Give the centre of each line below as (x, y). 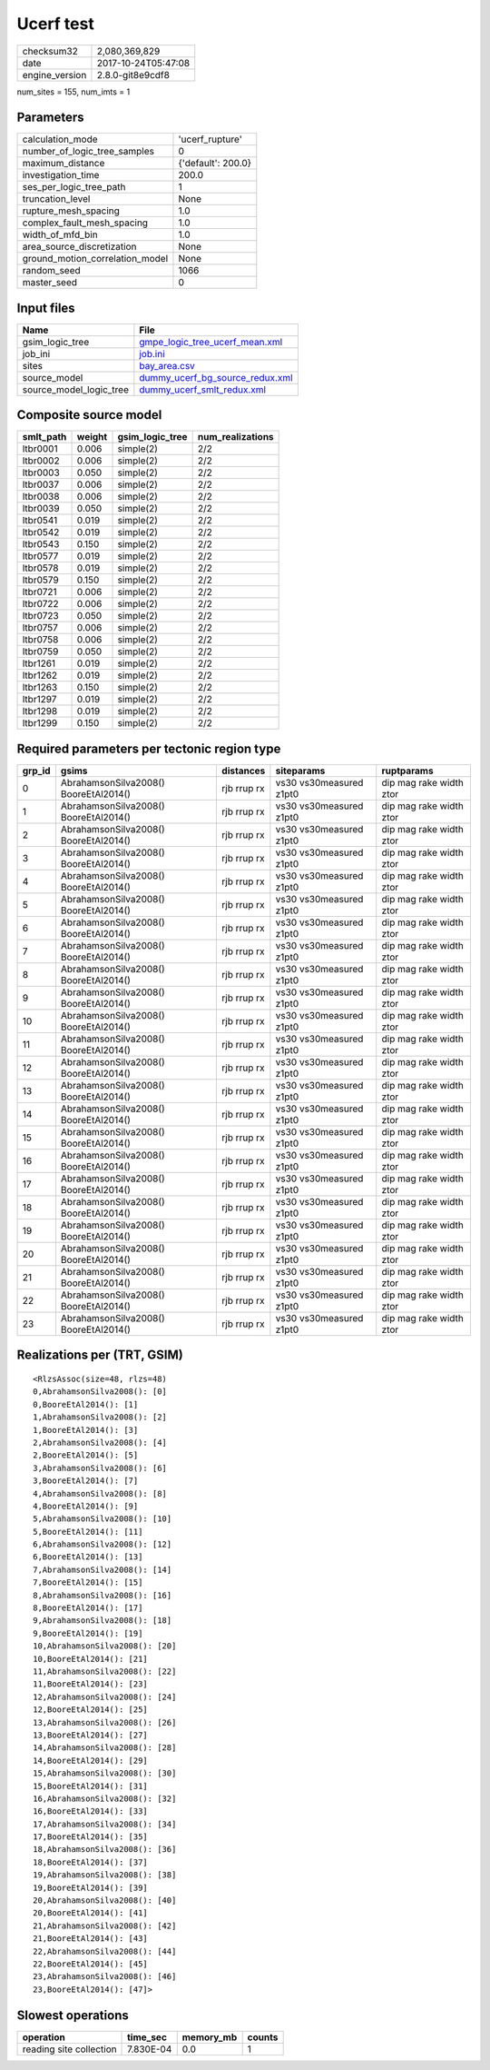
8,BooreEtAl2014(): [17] (88, 1608)
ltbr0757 (40, 628)
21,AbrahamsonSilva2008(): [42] (105, 1926)
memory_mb (210, 2037)
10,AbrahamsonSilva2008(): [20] (105, 1646)
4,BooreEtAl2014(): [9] (86, 1506)
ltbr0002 (41, 461)
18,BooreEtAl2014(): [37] (91, 1862)
